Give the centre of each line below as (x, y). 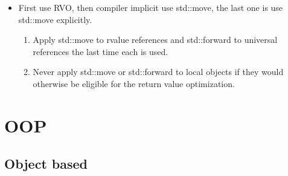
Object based (46, 164)
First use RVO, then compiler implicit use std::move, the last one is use (151, 7)
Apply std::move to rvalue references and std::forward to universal (155, 40)
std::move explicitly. (55, 19)
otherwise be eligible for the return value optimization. (134, 83)
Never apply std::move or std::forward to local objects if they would (158, 72)
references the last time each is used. (101, 51)
